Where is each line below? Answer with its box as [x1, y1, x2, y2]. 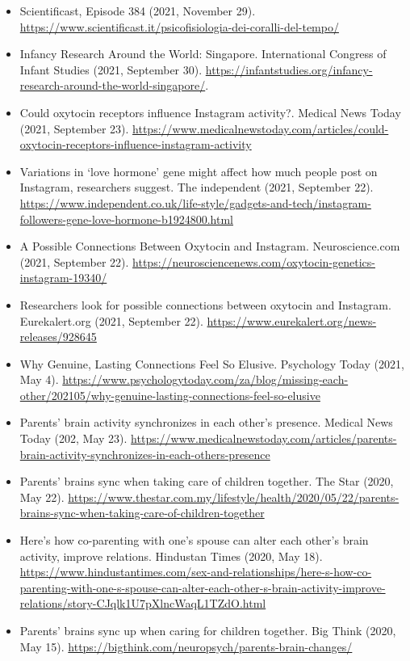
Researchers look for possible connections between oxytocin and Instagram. [19, 296, 391, 313]
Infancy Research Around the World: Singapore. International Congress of [19, 45, 387, 62]
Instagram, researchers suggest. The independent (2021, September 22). [19, 179, 374, 196]
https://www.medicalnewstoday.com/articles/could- [132, 120, 389, 137]
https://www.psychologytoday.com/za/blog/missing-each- [62, 371, 349, 388]
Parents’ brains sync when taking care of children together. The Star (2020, [19, 473, 394, 490]
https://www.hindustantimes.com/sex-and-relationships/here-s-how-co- [19, 563, 372, 580]
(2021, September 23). [19, 120, 129, 137]
